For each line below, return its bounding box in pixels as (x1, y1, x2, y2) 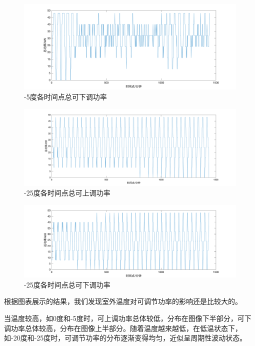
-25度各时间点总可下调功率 (24, 279, 110, 289)
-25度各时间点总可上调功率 (24, 187, 110, 198)
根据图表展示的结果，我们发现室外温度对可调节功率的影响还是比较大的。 (4, 296, 242, 306)
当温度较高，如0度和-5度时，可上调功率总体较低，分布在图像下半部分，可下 (4, 312, 251, 323)
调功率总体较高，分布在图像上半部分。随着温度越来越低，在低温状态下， (4, 322, 242, 333)
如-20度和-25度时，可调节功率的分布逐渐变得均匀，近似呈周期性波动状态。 (4, 332, 247, 343)
